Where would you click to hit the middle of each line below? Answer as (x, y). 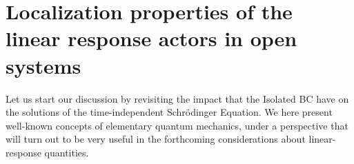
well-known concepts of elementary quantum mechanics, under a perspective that (177, 125)
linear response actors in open (151, 38)
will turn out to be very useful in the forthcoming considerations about (156, 139)
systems (43, 65)
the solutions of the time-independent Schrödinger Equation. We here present (169, 112)
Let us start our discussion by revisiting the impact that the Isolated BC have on (177, 98)
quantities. (67, 152)
